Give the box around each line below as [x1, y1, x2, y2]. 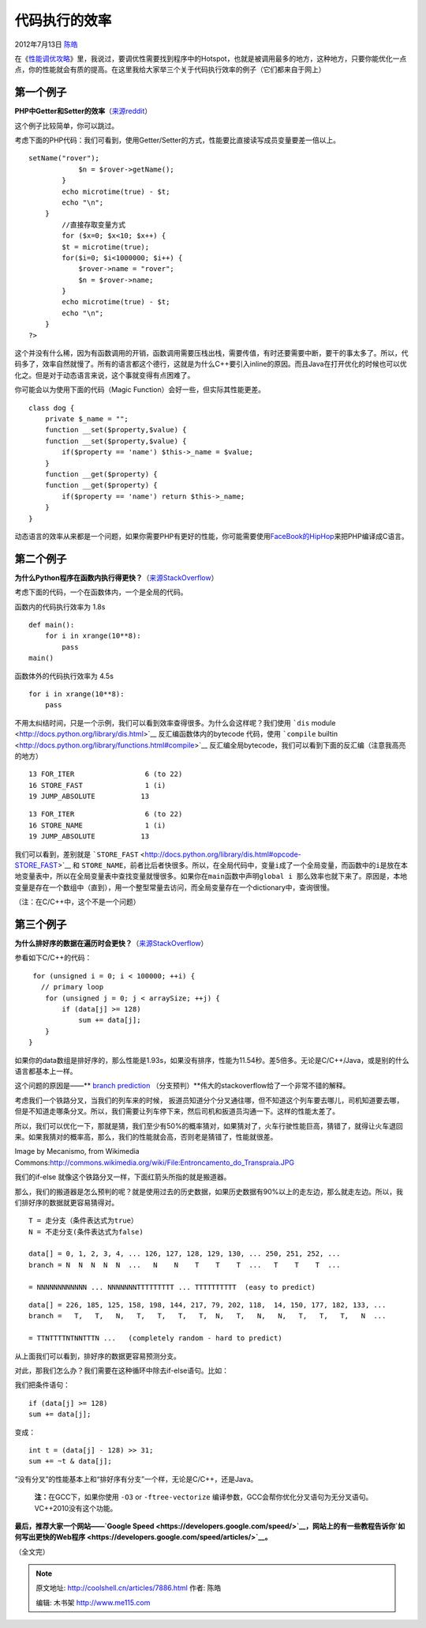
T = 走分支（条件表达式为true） [28, 1216, 138, 1225]
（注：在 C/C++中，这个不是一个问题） [14, 897, 141, 906]
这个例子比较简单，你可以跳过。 [14, 121, 118, 130]
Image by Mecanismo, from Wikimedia [14, 1147, 140, 1156]
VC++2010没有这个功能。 [34, 1503, 118, 1513]
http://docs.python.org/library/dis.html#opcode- [144, 850, 301, 859]
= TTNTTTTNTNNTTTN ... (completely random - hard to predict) [28, 1334, 283, 1343]
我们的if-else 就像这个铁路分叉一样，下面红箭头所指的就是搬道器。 [14, 1172, 231, 1181]
